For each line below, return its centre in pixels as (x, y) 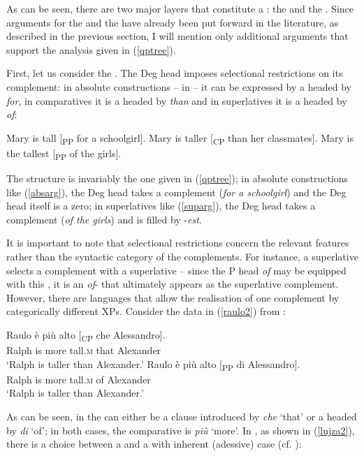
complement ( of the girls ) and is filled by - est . (104, 219)
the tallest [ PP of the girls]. (64, 154)
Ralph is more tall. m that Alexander (84, 350)
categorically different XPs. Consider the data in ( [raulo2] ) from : (146, 311)
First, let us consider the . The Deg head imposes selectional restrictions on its (175, 73)
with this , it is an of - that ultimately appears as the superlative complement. (173, 284)
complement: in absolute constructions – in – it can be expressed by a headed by (179, 86)
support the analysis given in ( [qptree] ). (91, 49)
